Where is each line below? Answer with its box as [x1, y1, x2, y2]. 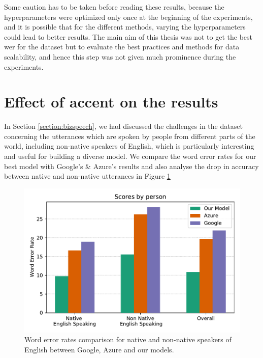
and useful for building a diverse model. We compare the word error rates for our [4, 151, 256, 161]
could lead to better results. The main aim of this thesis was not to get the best [4, 31, 253, 42]
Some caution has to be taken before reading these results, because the [4, 2, 224, 12]
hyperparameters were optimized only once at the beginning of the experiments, [4, 11, 253, 22]
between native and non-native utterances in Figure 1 [4, 171, 171, 181]
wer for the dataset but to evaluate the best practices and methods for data [4, 41, 240, 52]
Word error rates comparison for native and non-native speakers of [24, 334, 232, 345]
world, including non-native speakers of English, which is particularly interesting [4, 141, 254, 151]
